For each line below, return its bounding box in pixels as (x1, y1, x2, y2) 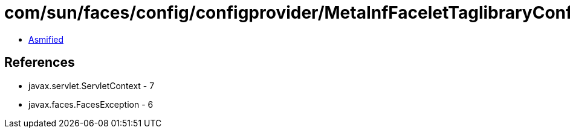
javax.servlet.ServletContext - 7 (28, 80, 155, 91)
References (4, 55, 75, 70)
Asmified (28, 34, 64, 45)
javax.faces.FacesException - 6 (28, 99, 154, 110)
